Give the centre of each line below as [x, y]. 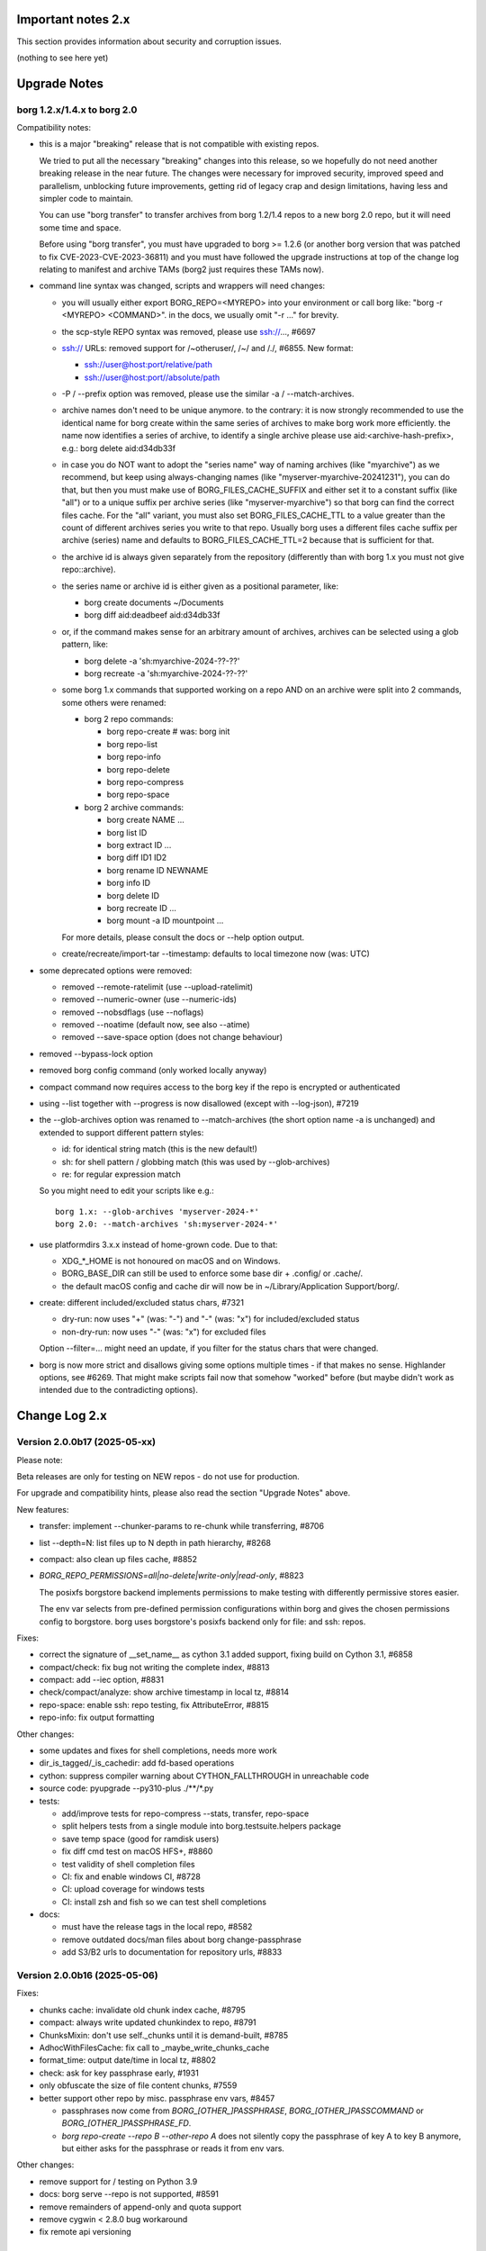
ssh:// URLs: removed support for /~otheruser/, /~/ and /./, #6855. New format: [207, 348]
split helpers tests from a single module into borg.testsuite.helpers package [202, 1826]
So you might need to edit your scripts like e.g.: [127, 1191]
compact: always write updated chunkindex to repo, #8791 [148, 2022]
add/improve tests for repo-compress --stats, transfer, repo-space [185, 1813]
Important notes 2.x [73, 19]
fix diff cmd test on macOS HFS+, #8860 [137, 1851]
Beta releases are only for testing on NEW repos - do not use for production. [158, 1476]
